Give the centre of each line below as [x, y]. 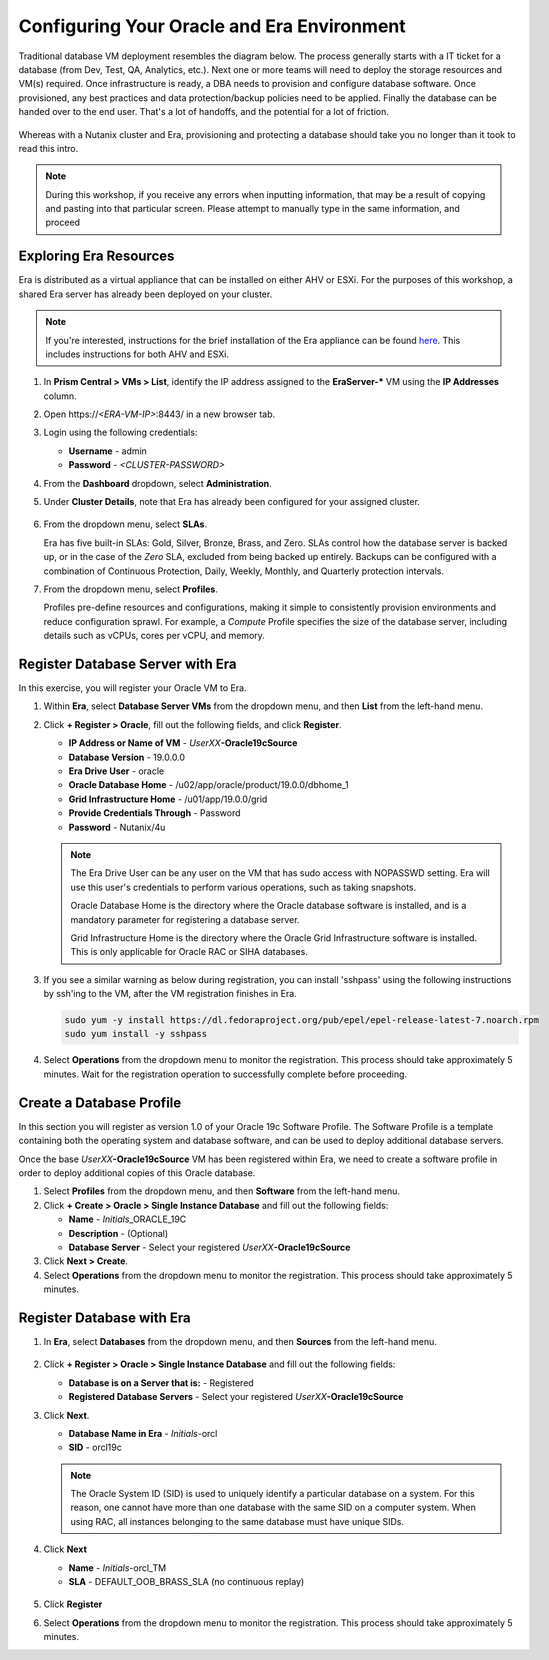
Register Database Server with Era [127, 663]
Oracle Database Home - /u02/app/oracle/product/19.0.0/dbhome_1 [208, 785]
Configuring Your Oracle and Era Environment [212, 26]
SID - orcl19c [95, 1447]
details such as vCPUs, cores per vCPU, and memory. [154, 636]
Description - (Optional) [118, 1233]
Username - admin [107, 451]
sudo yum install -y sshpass [136, 1034]
